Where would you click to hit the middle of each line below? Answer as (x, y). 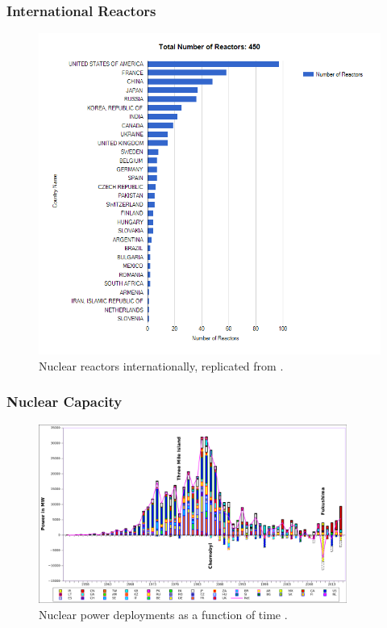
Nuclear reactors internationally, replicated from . (161, 365)
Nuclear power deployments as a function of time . (163, 614)
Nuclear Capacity (64, 402)
